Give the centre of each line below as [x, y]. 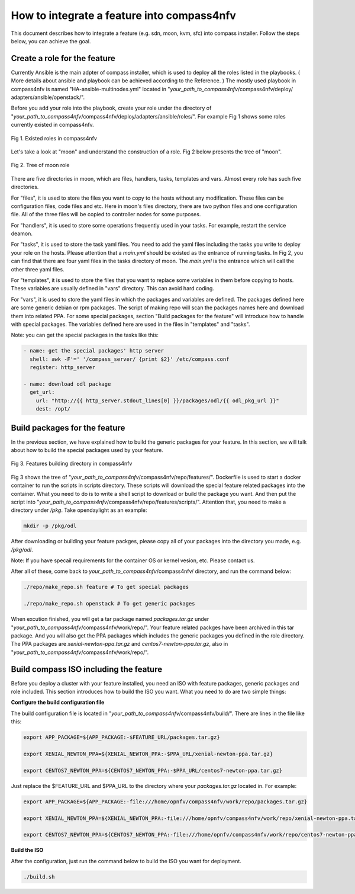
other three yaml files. [38, 269]
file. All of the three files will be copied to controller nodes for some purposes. [106, 214]
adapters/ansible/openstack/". [48, 97]
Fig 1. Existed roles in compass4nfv [54, 138]
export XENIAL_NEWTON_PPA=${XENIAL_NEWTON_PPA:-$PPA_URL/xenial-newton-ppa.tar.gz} [148, 754]
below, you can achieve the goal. [51, 41]
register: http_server [63, 368]
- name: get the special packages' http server [93, 351]
